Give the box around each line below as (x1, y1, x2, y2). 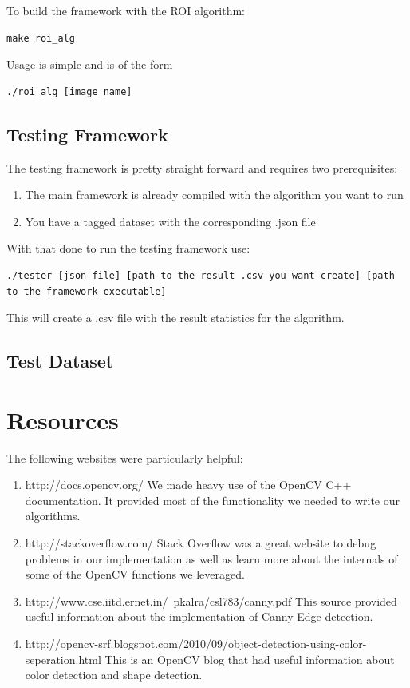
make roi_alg (6, 32, 75, 44)
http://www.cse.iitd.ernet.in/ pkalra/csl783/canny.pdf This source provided (25, 592, 397, 609)
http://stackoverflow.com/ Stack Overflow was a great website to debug (25, 535, 376, 551)
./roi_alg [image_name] (6, 86, 132, 97)
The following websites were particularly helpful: (6, 449, 243, 466)
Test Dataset (6, 348, 114, 373)
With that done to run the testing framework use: (6, 240, 250, 257)
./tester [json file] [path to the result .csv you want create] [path (6, 269, 395, 281)
